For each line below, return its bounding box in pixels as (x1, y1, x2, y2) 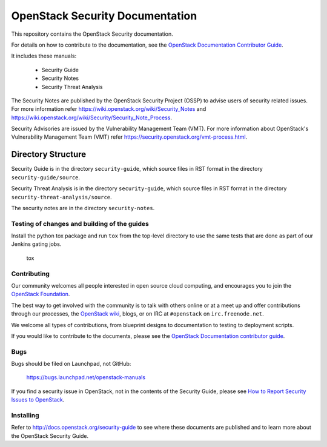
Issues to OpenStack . (11, 396, 65, 403)
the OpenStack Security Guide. (11, 432, 89, 439)
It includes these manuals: (11, 52, 77, 60)
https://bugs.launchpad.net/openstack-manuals (26, 374, 145, 381)
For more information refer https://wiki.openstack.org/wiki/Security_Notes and (11, 105, 206, 113)
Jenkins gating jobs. (11, 240, 62, 248)
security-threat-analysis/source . (11, 193, 112, 200)
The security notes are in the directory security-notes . (11, 204, 155, 211)
